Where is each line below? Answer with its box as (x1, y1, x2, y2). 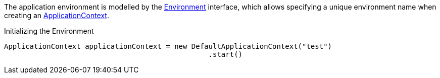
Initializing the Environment (4, 27, 94, 35)
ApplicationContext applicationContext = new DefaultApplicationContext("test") (4, 42, 332, 50)
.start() (208, 50, 243, 58)
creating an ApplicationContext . (4, 11, 109, 20)
